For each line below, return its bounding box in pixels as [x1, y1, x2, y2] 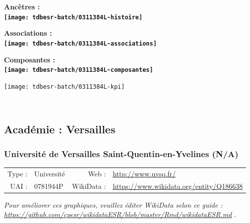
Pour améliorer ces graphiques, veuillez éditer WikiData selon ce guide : [4, 199, 223, 210]
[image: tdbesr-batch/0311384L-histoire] [4, 13, 143, 21]
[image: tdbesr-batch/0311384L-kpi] [4, 83, 125, 90]
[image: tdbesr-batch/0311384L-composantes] [4, 66, 153, 74]
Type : [7, 168, 28, 178]
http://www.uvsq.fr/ [113, 168, 176, 178]
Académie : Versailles [4, 121, 116, 137]
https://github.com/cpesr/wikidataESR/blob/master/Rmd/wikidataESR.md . [4, 209, 236, 220]
